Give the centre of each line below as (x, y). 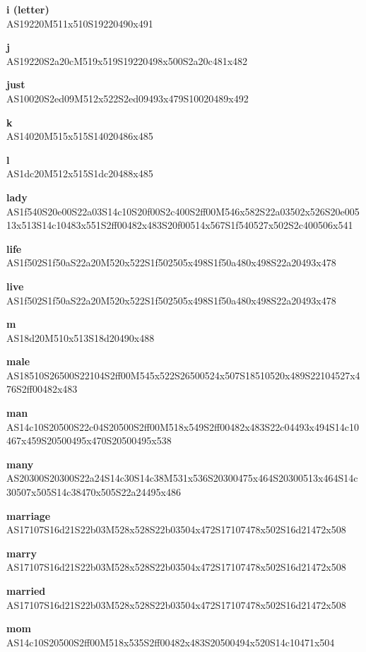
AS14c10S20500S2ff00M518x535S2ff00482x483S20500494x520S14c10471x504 (171, 642)
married (26, 591)
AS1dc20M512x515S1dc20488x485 (80, 173)
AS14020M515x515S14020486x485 (80, 136)
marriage (29, 515)
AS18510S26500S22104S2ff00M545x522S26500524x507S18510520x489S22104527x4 (183, 375)
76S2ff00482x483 (42, 389)
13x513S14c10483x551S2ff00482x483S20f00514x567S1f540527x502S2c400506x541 (180, 225)
